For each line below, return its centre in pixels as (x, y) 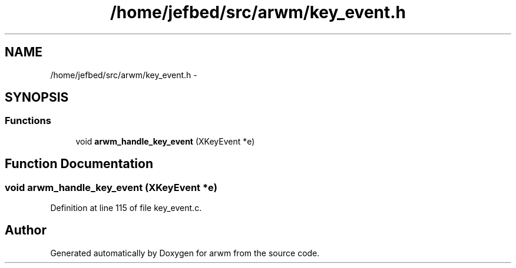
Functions (28, 121)
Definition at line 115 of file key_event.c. (126, 208)
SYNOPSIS (37, 98)
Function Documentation (79, 164)
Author (26, 230)
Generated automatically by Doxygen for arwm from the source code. (185, 253)
